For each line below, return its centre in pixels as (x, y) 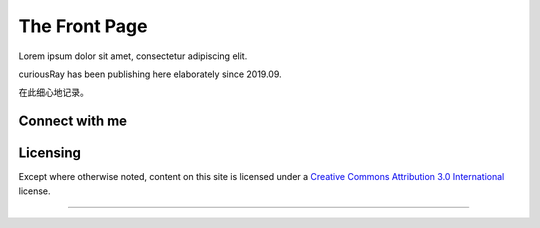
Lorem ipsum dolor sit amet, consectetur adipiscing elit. (133, 56)
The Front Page (83, 26)
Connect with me (73, 121)
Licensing (50, 153)
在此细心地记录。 (53, 92)
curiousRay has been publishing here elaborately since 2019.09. (150, 74)
